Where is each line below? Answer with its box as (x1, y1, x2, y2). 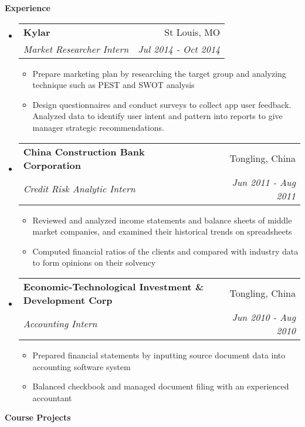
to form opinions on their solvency (32, 256, 156, 269)
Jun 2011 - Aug (232, 175, 296, 189)
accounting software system (32, 360, 131, 372)
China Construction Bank (23, 144, 145, 158)
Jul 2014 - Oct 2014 (138, 42, 221, 56)
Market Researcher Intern (23, 42, 129, 56)
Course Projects (5, 411, 71, 423)
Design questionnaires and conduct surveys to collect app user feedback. (32, 98, 292, 110)
